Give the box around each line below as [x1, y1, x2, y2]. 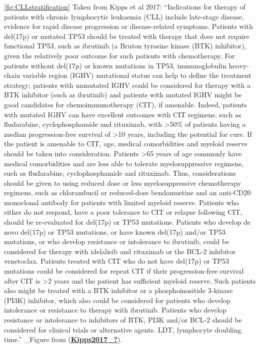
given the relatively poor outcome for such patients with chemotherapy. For [4, 50, 235, 60]
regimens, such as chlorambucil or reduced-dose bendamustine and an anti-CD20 [4, 187, 251, 198]
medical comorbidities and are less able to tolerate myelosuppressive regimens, [4, 158, 243, 168]
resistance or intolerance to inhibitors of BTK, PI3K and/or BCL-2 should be [4, 315, 242, 325]
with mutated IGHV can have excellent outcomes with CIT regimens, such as [4, 109, 241, 119]
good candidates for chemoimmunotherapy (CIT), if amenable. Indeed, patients [4, 99, 247, 109]
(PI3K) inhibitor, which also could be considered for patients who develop [4, 295, 230, 305]
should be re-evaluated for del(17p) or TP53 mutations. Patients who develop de [4, 217, 251, 227]
